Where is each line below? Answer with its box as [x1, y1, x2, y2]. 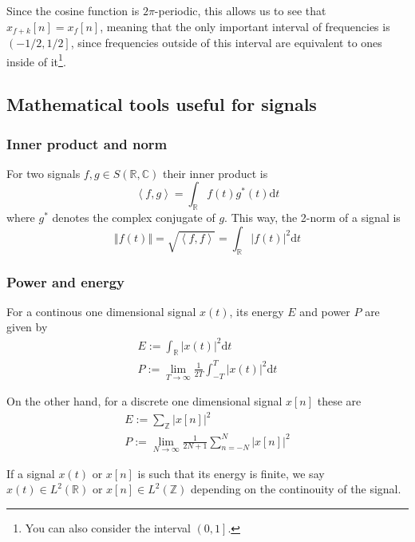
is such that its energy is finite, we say [137, 465, 325, 481]
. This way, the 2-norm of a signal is [224, 209, 401, 226]
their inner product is [162, 164, 268, 181]
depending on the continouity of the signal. [190, 481, 401, 497]
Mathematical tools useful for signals [6, 92, 317, 117]
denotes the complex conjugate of [52, 209, 215, 226]
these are [317, 393, 362, 409]
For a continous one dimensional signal [6, 303, 196, 319]
